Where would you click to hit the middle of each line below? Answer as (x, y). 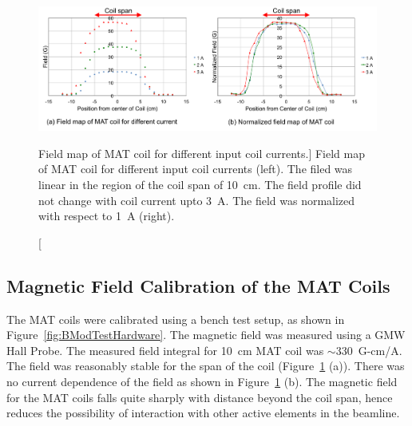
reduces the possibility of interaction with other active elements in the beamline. (203, 413)
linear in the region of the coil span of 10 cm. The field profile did (200, 185)
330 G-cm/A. (369, 350)
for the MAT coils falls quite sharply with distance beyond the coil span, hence (200, 397)
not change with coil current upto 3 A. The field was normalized (197, 200)
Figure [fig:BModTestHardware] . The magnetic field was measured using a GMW (206, 335)
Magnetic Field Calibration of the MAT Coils (198, 285)
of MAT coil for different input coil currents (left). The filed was (196, 169)
